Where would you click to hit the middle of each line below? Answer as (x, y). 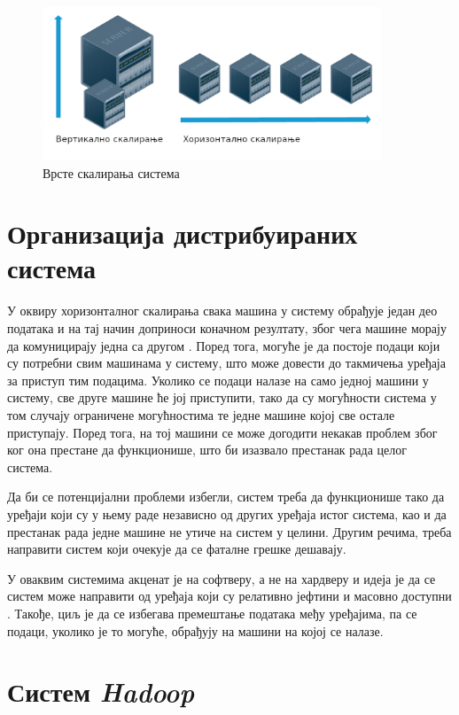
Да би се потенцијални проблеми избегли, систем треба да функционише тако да (226, 497)
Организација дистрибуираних (183, 233)
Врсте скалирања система (111, 172)
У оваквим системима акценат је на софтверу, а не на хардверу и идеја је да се (222, 578)
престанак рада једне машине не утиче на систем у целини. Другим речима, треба (229, 531)
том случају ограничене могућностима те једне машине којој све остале (201, 414)
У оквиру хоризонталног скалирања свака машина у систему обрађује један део (222, 311)
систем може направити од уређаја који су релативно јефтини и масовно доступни (229, 596)
